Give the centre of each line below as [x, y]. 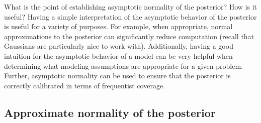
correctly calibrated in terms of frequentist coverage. [85, 85]
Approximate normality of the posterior [110, 112]
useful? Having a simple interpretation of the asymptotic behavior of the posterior [130, 16]
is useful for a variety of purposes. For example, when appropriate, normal [118, 26]
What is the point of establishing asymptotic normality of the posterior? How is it [131, 7]
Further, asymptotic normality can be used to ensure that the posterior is [117, 76]
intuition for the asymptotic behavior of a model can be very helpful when [118, 55]
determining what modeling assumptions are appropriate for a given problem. [123, 66]
